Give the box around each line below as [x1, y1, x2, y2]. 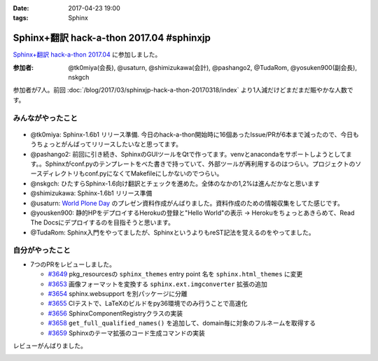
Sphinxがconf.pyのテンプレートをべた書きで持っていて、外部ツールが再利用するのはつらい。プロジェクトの [45, 160, 356, 168]
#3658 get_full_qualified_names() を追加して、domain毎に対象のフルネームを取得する [48, 319, 316, 327]
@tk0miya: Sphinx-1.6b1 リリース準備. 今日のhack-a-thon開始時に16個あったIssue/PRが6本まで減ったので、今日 [30, 130, 353, 139]
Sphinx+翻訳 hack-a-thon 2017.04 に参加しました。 [13, 50, 162, 59]
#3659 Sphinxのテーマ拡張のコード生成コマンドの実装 [48, 329, 206, 337]
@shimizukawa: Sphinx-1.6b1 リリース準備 [30, 189, 153, 197]
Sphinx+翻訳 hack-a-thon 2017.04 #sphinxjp [13, 32, 211, 44]
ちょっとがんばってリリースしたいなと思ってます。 [36, 140, 182, 148]
